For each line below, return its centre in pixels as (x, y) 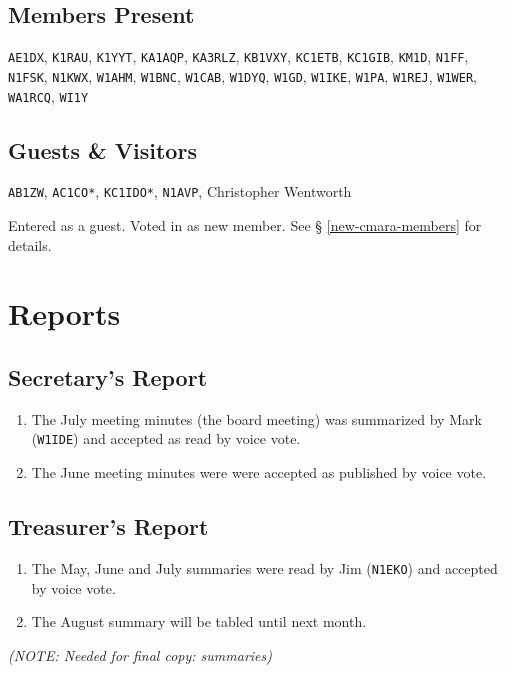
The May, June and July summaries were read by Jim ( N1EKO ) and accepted (264, 567)
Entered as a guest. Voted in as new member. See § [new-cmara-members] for (245, 225)
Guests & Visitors (102, 149)
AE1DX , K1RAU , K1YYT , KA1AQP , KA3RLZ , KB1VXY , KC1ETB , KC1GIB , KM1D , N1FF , (238, 56)
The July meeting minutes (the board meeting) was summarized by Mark (256, 418)
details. (30, 244)
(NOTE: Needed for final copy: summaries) (140, 654)
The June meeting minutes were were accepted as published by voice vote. (259, 472)
